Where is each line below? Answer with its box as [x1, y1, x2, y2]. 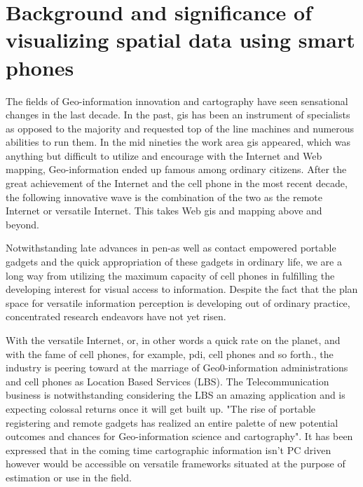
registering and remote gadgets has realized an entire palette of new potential [6, 415, 338, 430]
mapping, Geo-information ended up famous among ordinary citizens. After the [6, 162, 347, 177]
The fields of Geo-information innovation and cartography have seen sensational [6, 93, 348, 108]
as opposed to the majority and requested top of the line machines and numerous [6, 121, 355, 135]
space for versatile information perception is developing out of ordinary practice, [6, 295, 350, 310]
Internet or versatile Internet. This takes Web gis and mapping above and [6, 203, 322, 218]
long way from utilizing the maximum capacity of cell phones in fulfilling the [6, 268, 335, 282]
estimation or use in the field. [6, 469, 132, 484]
